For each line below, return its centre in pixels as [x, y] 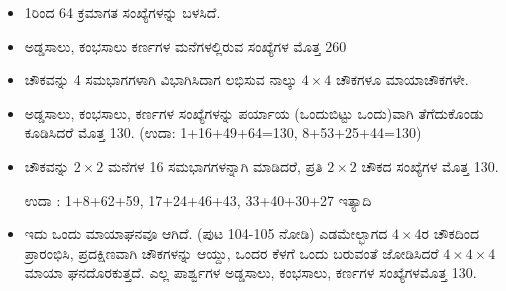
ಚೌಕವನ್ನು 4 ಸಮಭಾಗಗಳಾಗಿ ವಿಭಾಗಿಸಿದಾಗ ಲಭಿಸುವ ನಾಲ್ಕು [161, 79]
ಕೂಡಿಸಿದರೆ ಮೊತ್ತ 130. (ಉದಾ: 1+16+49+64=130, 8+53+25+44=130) [223, 132]
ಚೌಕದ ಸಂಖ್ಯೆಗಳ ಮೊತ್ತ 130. [430, 165]
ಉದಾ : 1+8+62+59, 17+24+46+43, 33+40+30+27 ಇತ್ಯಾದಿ [198, 199]
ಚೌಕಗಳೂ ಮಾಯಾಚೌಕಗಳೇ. [402, 79]
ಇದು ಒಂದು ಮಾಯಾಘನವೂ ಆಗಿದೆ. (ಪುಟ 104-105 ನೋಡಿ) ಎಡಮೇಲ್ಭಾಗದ [206, 233]
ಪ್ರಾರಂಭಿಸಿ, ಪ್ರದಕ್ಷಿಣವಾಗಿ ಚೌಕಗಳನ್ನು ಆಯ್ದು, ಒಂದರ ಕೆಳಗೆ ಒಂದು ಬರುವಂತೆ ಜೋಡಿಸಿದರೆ [231, 252]
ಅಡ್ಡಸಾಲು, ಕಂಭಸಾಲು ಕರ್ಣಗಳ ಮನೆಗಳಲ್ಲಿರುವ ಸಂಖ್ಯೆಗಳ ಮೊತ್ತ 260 [185, 45]
